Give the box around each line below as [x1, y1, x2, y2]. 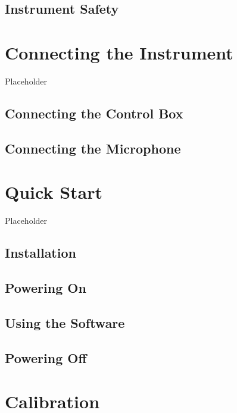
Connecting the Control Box [5, 104, 183, 122]
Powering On [5, 278, 86, 296]
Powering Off [5, 348, 87, 367]
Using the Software [5, 313, 125, 331]
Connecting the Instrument [5, 40, 233, 64]
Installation [5, 243, 76, 262]
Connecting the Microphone [5, 139, 181, 157]
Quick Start [5, 180, 102, 204]
